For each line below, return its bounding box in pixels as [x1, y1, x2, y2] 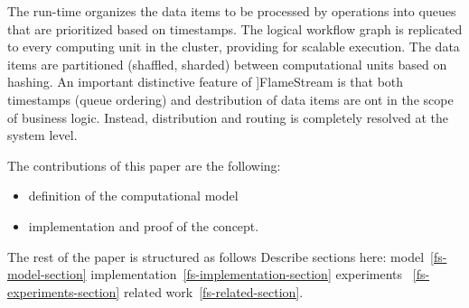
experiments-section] [7, 282, 120, 301]
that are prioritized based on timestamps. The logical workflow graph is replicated [7, 19, 463, 38]
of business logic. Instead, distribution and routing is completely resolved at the [7, 107, 448, 126]
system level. [7, 126, 78, 145]
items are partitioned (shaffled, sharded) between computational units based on [7, 54, 447, 73]
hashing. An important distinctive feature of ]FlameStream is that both [7, 72, 404, 91]
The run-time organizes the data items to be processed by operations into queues [7, 2, 456, 20]
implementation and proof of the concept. [28, 216, 259, 235]
